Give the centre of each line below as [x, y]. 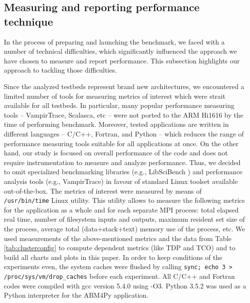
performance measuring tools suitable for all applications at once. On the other [121, 143]
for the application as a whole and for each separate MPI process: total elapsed [121, 209]
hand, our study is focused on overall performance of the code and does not [116, 153]
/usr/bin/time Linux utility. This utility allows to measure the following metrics [125, 200]
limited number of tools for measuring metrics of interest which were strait [115, 96]
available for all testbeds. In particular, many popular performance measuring [119, 105]
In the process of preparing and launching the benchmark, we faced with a [114, 41]
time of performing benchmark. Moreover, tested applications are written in [117, 124]
